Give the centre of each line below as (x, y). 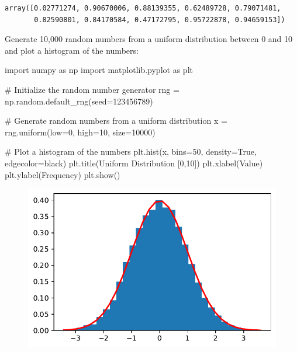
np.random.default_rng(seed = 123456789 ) (79, 101)
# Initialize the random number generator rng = (92, 89)
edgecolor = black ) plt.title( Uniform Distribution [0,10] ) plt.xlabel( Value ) (134, 163)
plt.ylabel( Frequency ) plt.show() (63, 174)
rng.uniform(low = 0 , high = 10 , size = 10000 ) (80, 132)
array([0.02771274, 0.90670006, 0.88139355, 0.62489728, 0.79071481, (143, 8)
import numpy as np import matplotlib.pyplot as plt (99, 70)
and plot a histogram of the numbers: (72, 50)
